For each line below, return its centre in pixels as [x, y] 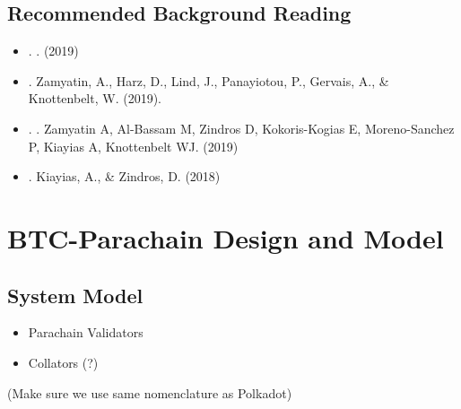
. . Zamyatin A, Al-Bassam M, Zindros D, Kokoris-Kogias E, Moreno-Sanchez [241, 128]
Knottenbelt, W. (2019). [95, 98]
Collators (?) [63, 362]
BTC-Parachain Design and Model [226, 237]
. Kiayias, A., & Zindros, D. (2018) [124, 176]
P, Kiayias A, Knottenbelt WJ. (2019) [133, 146]
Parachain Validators [86, 332]
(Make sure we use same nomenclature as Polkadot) [150, 392]
